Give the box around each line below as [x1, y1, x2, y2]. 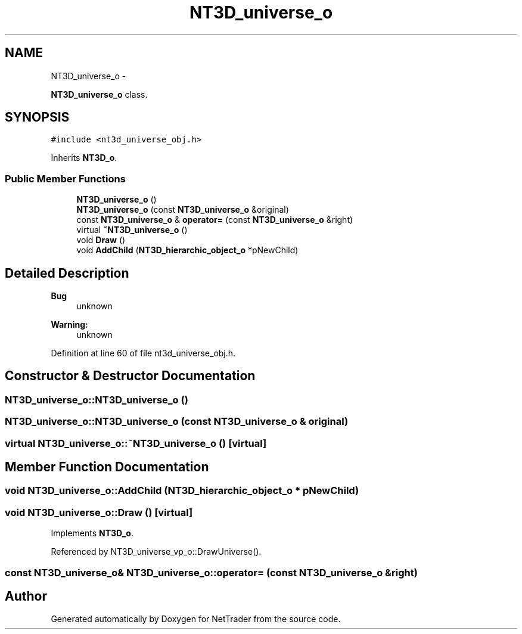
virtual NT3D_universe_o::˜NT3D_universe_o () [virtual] [5, 437, 267, 449]
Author [5, 589, 47, 604]
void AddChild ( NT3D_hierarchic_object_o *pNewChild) [76, 245, 299, 256]
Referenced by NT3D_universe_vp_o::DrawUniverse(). [51, 546, 262, 557]
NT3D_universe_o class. [51, 89, 148, 100]
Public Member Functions [5, 172, 126, 185]
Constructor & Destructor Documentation [5, 368, 256, 384]
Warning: [51, 319, 88, 330]
